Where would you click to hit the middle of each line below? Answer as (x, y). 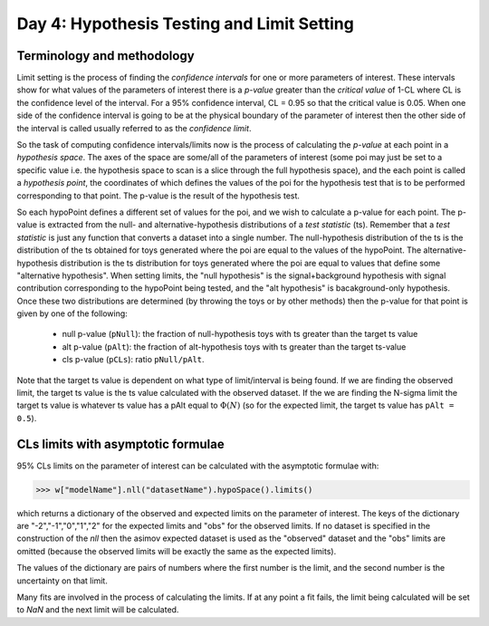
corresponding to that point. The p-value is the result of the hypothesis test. (158, 196)
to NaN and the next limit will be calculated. (98, 610)
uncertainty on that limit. (62, 581)
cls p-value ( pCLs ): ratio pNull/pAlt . (133, 360)
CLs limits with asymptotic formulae (121, 444)
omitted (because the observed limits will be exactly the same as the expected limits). (177, 551)
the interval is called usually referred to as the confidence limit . (134, 128)
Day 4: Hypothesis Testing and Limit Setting (186, 24)
